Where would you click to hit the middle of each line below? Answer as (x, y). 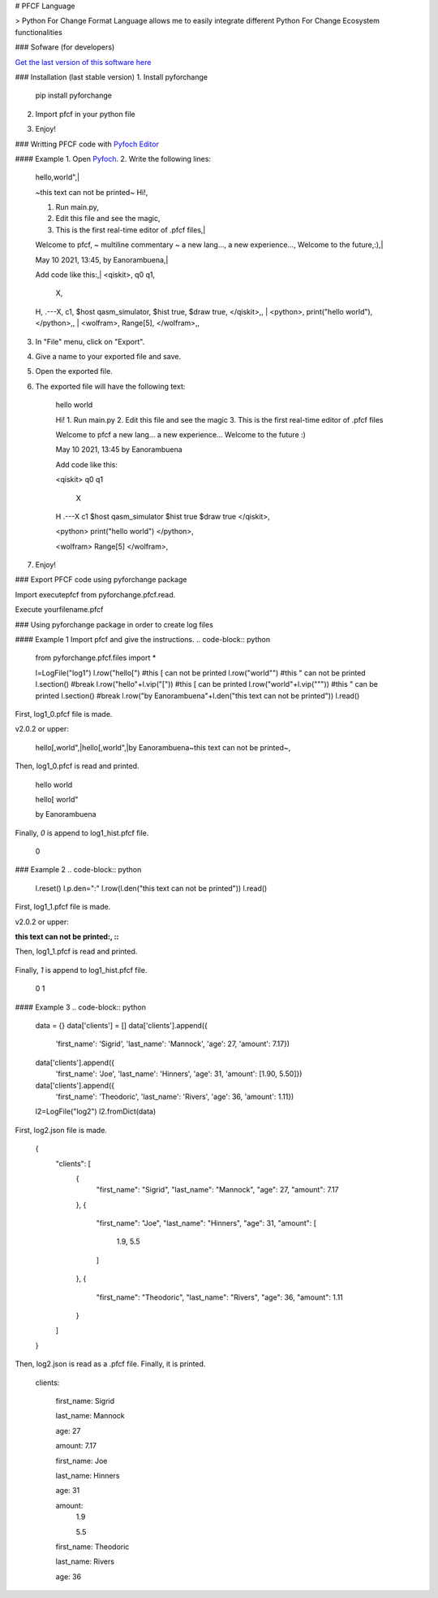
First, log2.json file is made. (61, 1130)
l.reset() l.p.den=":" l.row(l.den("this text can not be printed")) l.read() (151, 888)
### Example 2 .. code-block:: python (78, 870)
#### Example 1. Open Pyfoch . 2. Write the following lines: (113, 158)
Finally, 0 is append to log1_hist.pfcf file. (82, 832)
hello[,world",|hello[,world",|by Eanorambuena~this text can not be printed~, (163, 747)
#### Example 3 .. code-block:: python (80, 1007)
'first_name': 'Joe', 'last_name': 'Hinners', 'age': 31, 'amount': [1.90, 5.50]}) (179, 1074)
